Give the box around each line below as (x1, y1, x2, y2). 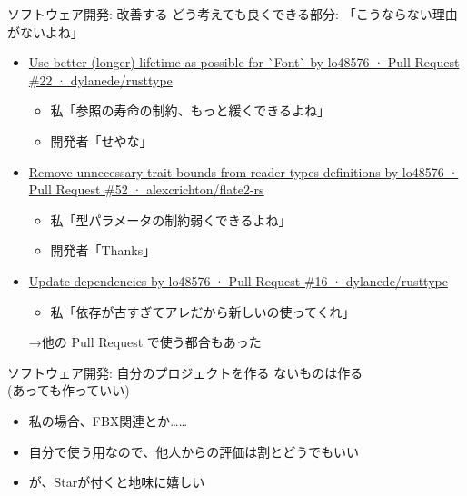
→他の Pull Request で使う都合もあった (28, 332, 262, 352)
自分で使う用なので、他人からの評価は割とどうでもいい (28, 441, 359, 461)
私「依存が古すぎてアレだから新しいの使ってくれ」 (50, 302, 355, 321)
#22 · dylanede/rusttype (28, 70, 173, 89)
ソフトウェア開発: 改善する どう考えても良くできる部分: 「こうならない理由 (7, 5, 458, 23)
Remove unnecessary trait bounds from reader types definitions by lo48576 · (28, 162, 459, 181)
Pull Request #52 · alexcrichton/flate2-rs (28, 180, 264, 199)
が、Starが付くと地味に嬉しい (28, 472, 205, 491)
